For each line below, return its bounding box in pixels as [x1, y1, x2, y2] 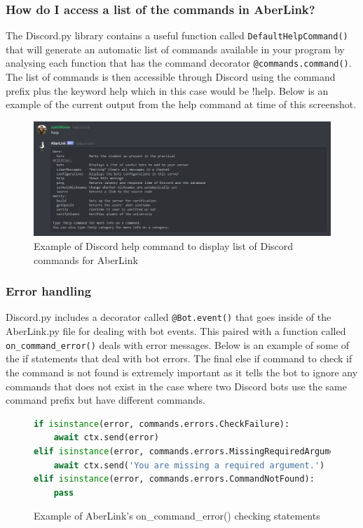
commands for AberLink [34, 252, 138, 267]
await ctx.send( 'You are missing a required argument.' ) [53, 460, 325, 470]
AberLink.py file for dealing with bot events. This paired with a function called [6, 324, 346, 338]
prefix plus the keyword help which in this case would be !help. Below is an [6, 83, 329, 98]
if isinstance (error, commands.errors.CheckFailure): [34, 418, 290, 429]
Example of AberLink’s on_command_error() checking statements [34, 508, 320, 523]
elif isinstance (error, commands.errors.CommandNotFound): [34, 474, 315, 484]
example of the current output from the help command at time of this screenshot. [6, 97, 357, 112]
